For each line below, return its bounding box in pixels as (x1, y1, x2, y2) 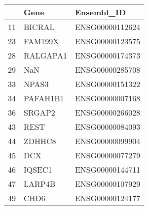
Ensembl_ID (74, 6, 126, 18)
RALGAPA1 (24, 50, 67, 61)
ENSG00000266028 (74, 107, 141, 118)
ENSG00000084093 (74, 121, 141, 132)
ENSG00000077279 (74, 150, 141, 161)
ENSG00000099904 (74, 135, 141, 147)
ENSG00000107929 (74, 178, 141, 189)
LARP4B (24, 178, 56, 189)
